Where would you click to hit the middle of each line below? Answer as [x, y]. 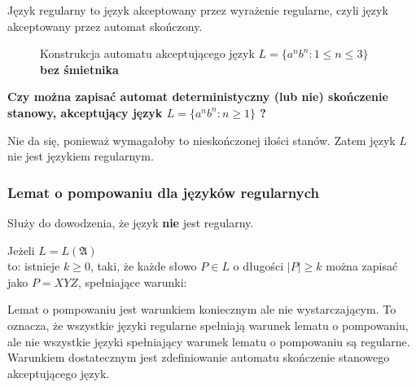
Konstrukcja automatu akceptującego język [147, 53]
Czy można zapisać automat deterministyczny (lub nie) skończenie [198, 97]
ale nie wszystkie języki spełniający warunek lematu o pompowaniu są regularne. [209, 341]
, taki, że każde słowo [143, 266]
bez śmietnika [79, 69]
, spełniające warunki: [132, 281]
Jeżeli [21, 250]
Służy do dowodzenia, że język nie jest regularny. [131, 222]
